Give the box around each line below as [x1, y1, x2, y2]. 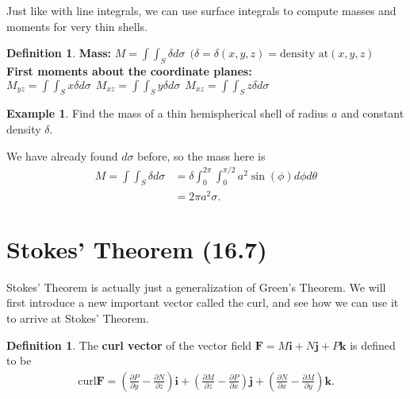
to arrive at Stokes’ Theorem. [6, 309, 149, 326]
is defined [350, 336, 396, 353]
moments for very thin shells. [6, 17, 148, 34]
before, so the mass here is [137, 147, 266, 164]
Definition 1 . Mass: [6, 45, 112, 61]
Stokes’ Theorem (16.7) [6, 232, 267, 265]
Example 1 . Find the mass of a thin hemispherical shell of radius [6, 105, 328, 122]
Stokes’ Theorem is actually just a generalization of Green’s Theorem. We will [6, 278, 386, 295]
